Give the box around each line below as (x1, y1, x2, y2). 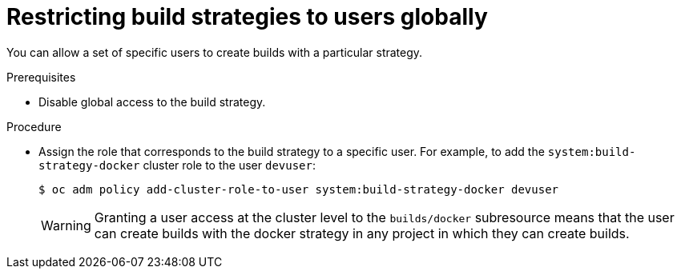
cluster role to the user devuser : (143, 157, 316, 172)
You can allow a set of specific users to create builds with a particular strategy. (6, 45, 423, 59)
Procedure (6, 119, 62, 134)
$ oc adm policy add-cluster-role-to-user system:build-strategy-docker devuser (38, 182, 559, 196)
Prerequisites (6, 70, 76, 84)
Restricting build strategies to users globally (6, 3, 488, 30)
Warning (41, 217, 91, 233)
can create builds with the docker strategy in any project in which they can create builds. (94, 225, 630, 241)
